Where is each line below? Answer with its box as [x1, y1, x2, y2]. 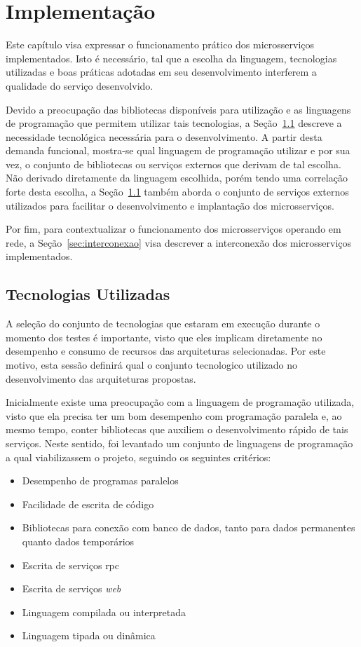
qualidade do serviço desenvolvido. [6, 78, 154, 93]
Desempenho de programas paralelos [22, 473, 179, 488]
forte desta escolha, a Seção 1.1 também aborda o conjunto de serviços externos [6, 184, 349, 199]
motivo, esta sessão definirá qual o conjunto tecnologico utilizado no [6, 357, 298, 372]
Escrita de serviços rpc [22, 557, 120, 572]
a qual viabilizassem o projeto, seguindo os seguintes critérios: [6, 449, 271, 464]
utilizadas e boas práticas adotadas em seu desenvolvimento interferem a [6, 64, 317, 79]
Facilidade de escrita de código [22, 496, 154, 511]
